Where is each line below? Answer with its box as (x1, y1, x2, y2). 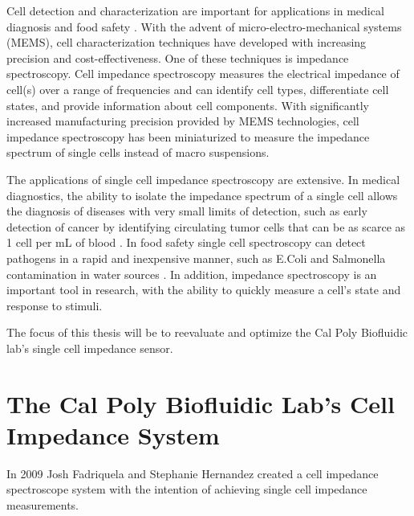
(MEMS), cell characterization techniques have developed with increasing (6, 34, 367, 51)
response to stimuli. (6, 297, 103, 313)
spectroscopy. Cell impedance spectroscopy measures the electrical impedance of (6, 65, 400, 82)
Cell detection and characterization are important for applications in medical (6, 2, 384, 18)
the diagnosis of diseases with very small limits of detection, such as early (6, 203, 367, 219)
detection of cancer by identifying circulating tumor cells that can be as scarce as (6, 218, 406, 235)
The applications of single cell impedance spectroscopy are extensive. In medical (6, 170, 400, 187)
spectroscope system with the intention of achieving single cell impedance (6, 481, 367, 498)
